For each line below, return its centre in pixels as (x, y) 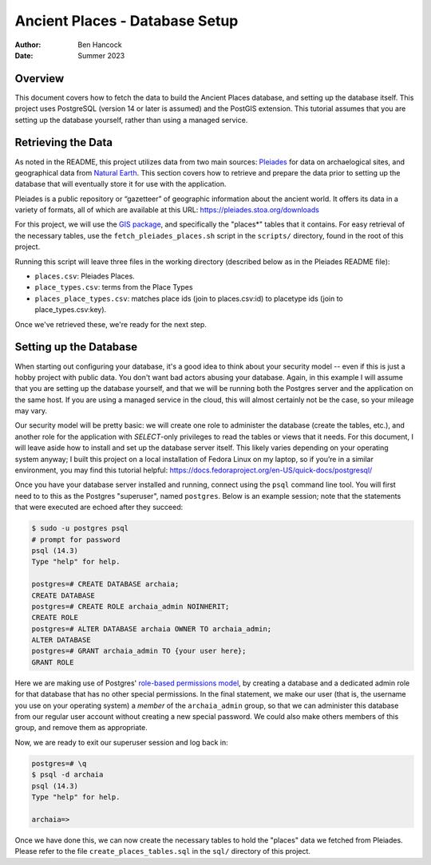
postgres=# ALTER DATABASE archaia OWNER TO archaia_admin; (152, 629)
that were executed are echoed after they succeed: (99, 508)
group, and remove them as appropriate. (81, 728)
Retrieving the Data (64, 142)
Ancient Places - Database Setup (127, 21)
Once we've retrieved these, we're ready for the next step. (111, 324)
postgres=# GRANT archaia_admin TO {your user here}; (139, 651)
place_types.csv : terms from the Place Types (114, 287)
